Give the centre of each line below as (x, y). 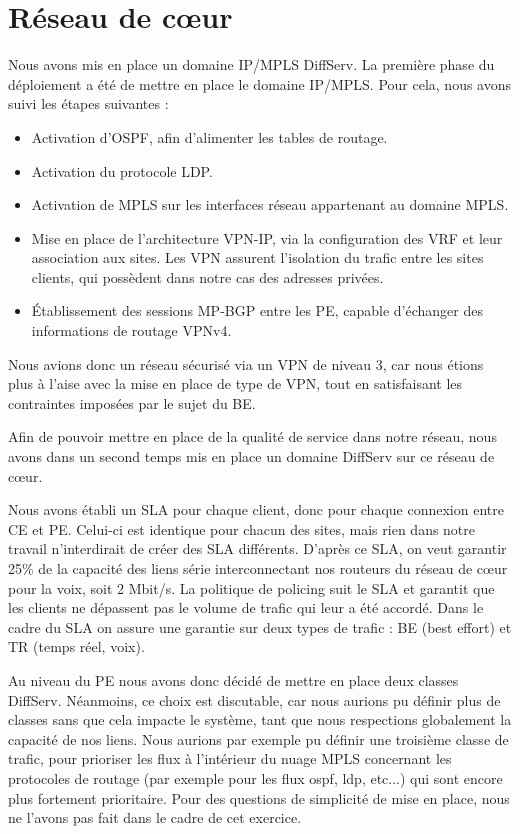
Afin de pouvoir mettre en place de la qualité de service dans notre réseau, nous (252, 436)
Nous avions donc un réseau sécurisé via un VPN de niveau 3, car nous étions (246, 363)
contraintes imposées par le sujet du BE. (132, 402)
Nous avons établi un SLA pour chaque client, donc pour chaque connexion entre (256, 509)
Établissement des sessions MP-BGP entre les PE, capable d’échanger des (257, 310)
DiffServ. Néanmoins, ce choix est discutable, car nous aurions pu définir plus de (254, 699)
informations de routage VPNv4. (131, 330)
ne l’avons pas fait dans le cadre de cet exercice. (155, 817)
